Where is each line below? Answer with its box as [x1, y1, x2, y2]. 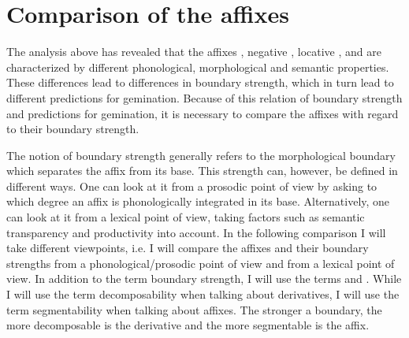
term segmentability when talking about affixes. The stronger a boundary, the [6, 301, 382, 318]
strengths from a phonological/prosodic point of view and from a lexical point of [6, 254, 395, 271]
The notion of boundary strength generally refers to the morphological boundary [6, 147, 396, 163]
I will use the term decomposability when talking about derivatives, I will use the [6, 286, 400, 303]
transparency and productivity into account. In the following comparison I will [6, 224, 386, 240]
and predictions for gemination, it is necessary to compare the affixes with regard [6, 105, 399, 121]
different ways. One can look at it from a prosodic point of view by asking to [6, 177, 377, 194]
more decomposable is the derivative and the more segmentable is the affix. [6, 317, 370, 333]
